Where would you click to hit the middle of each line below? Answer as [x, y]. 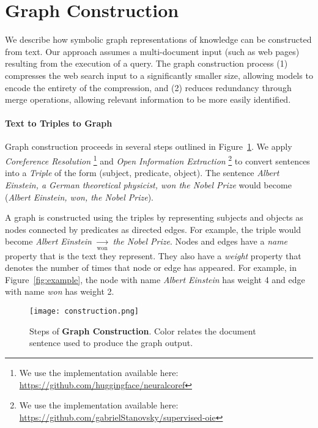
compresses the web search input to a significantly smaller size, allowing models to [159, 75]
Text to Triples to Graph [59, 123]
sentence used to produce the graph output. [111, 343]
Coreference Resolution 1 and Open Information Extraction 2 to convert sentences [157, 160]
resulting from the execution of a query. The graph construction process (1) [146, 63]
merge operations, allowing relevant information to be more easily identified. [148, 99]
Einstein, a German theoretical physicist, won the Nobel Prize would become [148, 184]
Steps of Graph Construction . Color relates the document [143, 330]
